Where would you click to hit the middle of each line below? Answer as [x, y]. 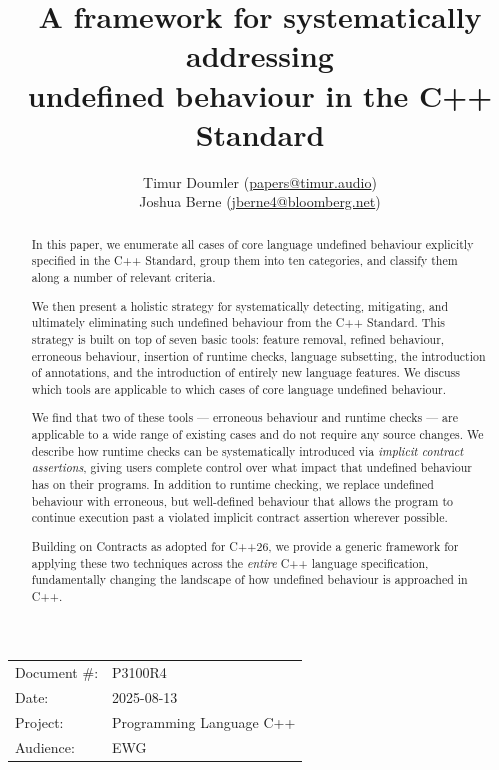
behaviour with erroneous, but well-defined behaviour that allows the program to [242, 500]
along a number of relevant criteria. [123, 276]
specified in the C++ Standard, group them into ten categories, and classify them [244, 260]
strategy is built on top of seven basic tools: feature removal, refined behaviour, [238, 338]
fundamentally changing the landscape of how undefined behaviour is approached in [249, 579]
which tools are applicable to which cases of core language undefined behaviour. [238, 388]
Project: [39, 721]
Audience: [45, 746]
